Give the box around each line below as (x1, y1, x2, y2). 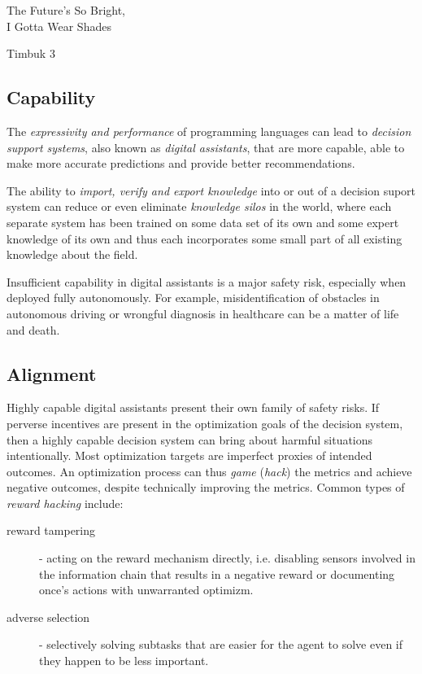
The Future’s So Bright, (7, 2, 126, 18)
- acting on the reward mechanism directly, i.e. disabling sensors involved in (39, 549, 415, 567)
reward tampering (7, 522, 96, 539)
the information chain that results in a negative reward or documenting (39, 565, 395, 582)
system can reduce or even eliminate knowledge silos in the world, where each (7, 198, 392, 215)
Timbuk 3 (7, 45, 55, 62)
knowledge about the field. (7, 246, 138, 263)
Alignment (7, 361, 97, 386)
